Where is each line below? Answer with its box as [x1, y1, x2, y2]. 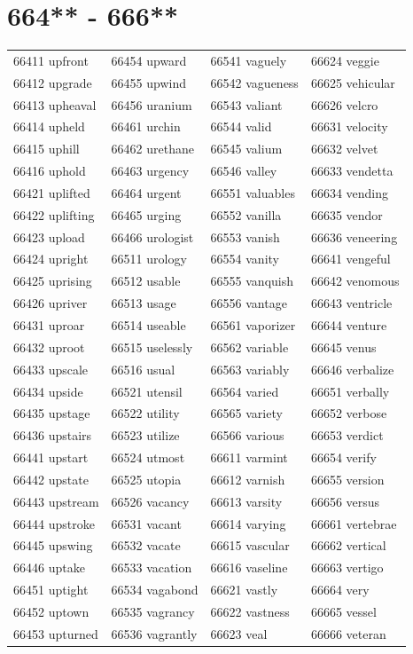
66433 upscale [13, 359, 89, 378]
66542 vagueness [210, 73, 299, 91]
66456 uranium [111, 95, 192, 114]
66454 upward [111, 51, 187, 69]
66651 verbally [310, 382, 390, 400]
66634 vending [310, 183, 389, 201]
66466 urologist [111, 227, 194, 246]
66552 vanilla [210, 205, 282, 224]
